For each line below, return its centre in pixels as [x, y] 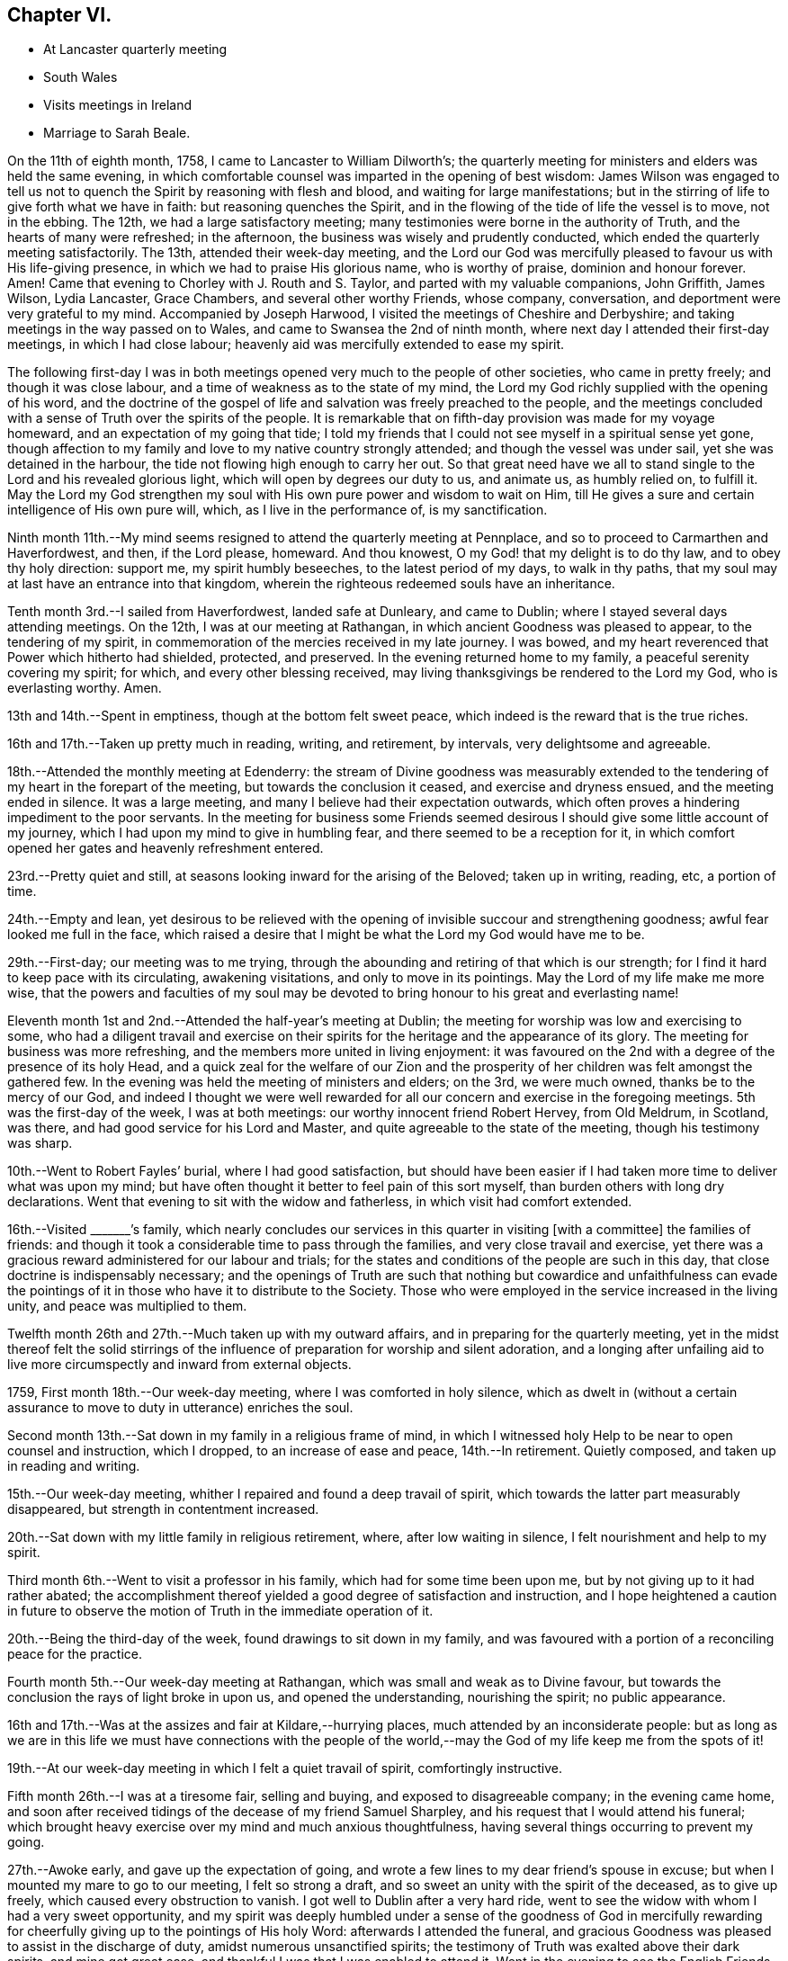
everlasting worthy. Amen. [85, 688]
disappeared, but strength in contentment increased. [163, 1509]
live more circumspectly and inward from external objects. [179, 1365]
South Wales [81, 77]
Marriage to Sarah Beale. [117, 133]
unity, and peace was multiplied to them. [127, 1306]
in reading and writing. [74, 1466]
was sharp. [40, 1143]
